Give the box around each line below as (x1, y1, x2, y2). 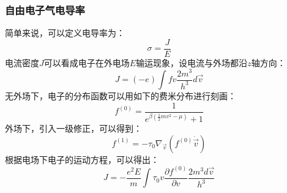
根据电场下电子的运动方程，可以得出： (5, 153, 159, 165)
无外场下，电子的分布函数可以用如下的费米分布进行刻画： (5, 89, 236, 102)
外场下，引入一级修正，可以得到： (5, 122, 142, 135)
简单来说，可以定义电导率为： (5, 26, 125, 39)
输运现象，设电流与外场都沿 (136, 56, 248, 69)
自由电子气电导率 (5, 2, 85, 17)
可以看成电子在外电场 (43, 56, 130, 69)
